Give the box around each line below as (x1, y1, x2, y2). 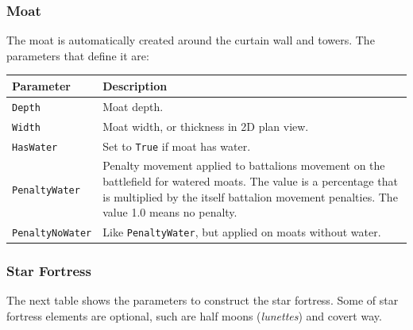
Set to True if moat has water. (102, 137, 251, 154)
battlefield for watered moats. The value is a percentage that (102, 173, 398, 190)
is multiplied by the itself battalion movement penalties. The (102, 188, 398, 205)
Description (102, 77, 168, 94)
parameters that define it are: (6, 47, 149, 63)
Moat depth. (102, 98, 164, 114)
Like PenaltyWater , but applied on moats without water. (102, 224, 381, 240)
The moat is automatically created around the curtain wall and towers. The (6, 32, 375, 48)
